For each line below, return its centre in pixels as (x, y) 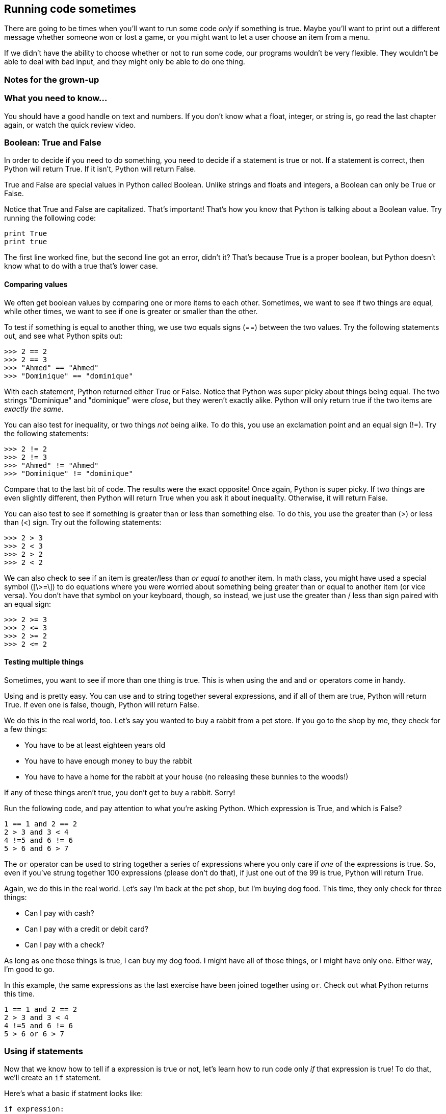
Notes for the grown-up (52, 79)
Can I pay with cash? (59, 913)
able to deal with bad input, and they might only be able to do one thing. (125, 62)
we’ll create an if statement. (53, 1078)
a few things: (26, 729)
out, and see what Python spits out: (63, 336)
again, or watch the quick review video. (70, 125)
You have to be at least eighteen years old (95, 745)
